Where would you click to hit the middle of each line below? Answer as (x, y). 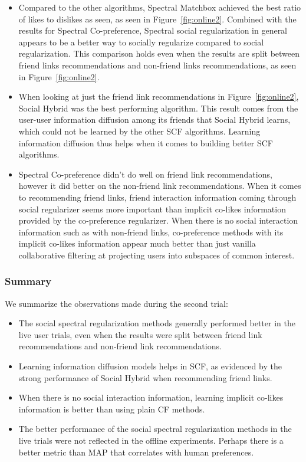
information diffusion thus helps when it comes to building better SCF (146, 142)
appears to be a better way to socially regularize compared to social (141, 42)
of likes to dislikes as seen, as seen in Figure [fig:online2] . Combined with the (157, 19)
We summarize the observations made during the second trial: (116, 303)
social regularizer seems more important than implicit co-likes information (152, 209)
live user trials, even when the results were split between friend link (140, 334)
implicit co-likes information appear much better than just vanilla (137, 243)
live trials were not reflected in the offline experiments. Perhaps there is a (151, 440)
